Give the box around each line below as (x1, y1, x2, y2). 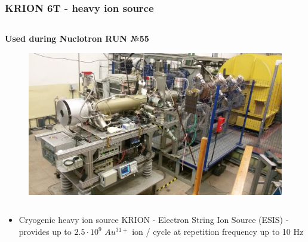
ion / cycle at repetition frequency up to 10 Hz (132, 225, 304, 238)
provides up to (19, 225, 72, 238)
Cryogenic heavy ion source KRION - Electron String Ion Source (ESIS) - (19, 213, 289, 226)
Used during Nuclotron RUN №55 (5, 32, 149, 45)
